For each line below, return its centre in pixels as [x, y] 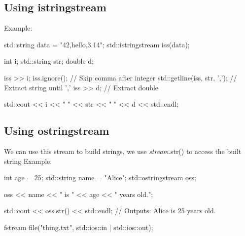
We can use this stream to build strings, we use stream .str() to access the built [123, 151]
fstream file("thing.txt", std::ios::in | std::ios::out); [79, 227]
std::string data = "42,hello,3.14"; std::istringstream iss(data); [97, 44]
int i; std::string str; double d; [49, 61]
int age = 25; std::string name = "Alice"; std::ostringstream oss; [100, 177]
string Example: [28, 161]
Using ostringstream [57, 131]
